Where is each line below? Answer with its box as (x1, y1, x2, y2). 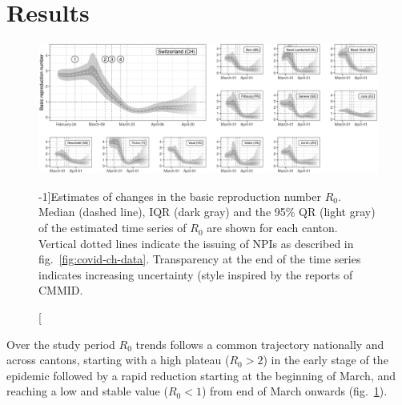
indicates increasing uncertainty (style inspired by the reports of (38, 266, 353, 283)
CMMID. (38, 282, 83, 299)
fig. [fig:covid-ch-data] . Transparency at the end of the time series (38, 251, 361, 267)
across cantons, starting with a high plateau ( (6, 351, 230, 368)
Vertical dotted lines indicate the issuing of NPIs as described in (38, 235, 354, 251)
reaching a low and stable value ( (6, 383, 168, 399)
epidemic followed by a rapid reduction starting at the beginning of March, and (6, 367, 396, 383)
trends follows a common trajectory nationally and (135, 335, 384, 352)
